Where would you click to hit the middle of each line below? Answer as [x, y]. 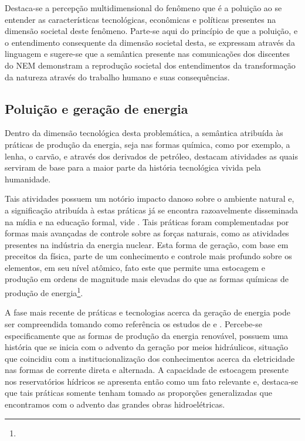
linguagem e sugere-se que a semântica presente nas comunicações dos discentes [147, 54]
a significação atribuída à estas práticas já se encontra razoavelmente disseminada [151, 210]
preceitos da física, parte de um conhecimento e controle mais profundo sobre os [148, 256]
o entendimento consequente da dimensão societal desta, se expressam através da [150, 42]
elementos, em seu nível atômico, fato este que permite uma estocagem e [135, 267]
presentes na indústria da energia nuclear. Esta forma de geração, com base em [147, 244]
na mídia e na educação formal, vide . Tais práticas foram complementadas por [147, 221]
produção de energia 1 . [44, 292]
